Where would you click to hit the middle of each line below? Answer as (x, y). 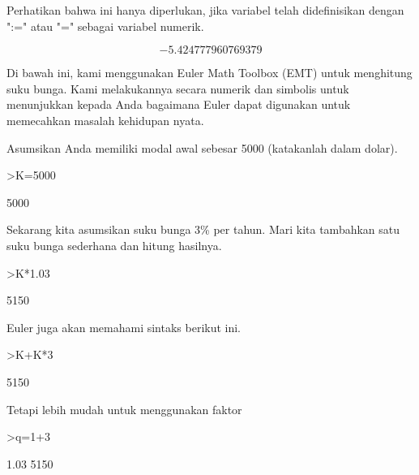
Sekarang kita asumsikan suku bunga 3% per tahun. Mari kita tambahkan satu (203, 229)
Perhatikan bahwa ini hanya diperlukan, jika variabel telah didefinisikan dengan (205, 10)
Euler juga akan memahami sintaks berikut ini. (124, 327)
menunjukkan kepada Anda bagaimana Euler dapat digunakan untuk (179, 104)
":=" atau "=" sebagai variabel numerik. (105, 26)
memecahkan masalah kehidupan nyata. (105, 120)
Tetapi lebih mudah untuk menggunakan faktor (124, 409)
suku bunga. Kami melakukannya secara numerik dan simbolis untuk (178, 88)
